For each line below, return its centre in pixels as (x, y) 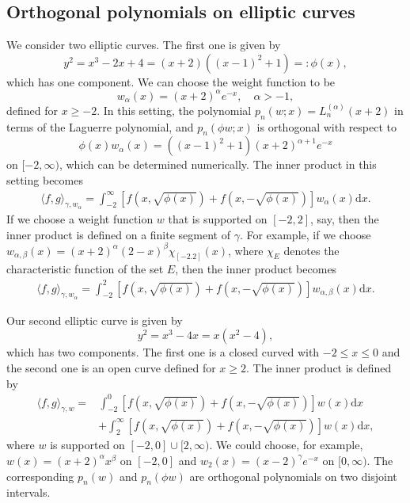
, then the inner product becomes (256, 269)
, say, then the (345, 218)
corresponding (40, 476)
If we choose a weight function (80, 218)
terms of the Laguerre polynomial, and (100, 126)
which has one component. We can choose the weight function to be (171, 81)
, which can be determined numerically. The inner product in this (218, 164)
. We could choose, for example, (286, 445)
